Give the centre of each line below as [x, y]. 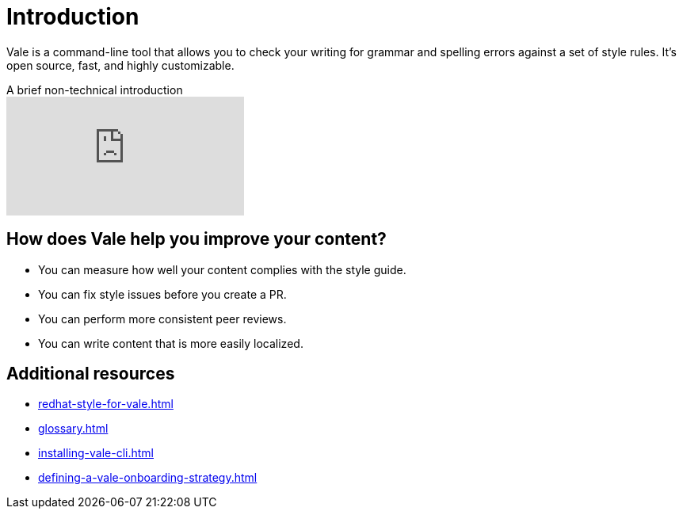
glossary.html [73, 429]
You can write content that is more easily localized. [171, 343]
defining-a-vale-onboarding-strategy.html [148, 478]
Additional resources [91, 374]
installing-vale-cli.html [96, 453]
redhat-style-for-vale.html [106, 404]
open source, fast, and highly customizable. [120, 65]
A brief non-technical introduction [95, 90]
